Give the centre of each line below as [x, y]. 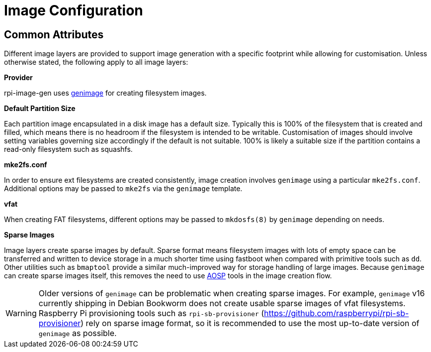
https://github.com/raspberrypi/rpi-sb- [336, 313]
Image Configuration [74, 10]
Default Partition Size [40, 109]
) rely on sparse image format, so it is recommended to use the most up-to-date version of [250, 323]
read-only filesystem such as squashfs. [68, 149]
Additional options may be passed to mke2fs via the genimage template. [123, 189]
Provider [18, 78]
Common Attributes [54, 34]
